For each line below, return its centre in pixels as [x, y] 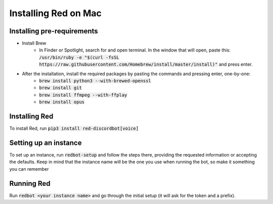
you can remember [29, 169]
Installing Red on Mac [56, 13]
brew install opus [62, 102]
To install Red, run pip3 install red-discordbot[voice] [74, 128]
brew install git [60, 88]
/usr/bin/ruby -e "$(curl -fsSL [79, 57]
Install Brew [34, 43]
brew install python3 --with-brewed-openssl [95, 81]
